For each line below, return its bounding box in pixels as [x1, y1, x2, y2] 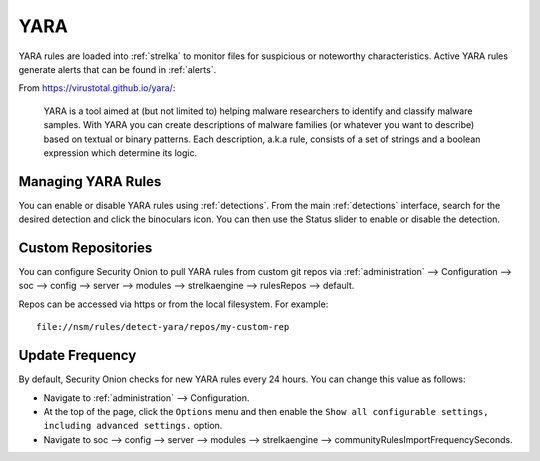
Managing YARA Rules [18, 173, 162, 190]
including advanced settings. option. [43, 420, 223, 432]
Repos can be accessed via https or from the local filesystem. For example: [18, 298, 329, 310]
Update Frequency [18, 347, 137, 364]
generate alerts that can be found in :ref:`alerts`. [18, 63, 217, 75]
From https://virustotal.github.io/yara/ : [18, 82, 176, 94]
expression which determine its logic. [43, 146, 198, 159]
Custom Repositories [18, 240, 153, 256]
